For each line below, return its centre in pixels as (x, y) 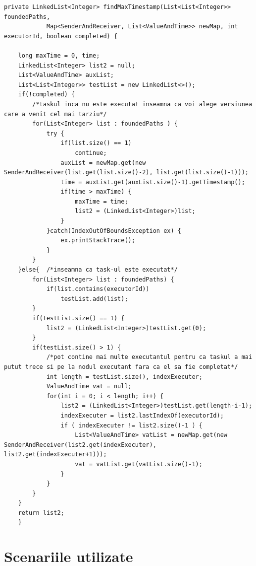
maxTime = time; (102, 201)
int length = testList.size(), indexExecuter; (124, 377)
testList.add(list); (94, 299)
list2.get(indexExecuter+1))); (55, 455)
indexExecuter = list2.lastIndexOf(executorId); (142, 415)
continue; (91, 153)
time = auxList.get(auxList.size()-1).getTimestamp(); (153, 182)
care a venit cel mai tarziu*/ (55, 114)
